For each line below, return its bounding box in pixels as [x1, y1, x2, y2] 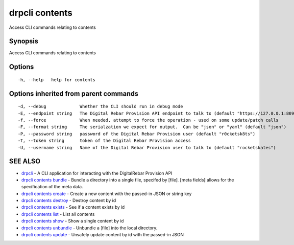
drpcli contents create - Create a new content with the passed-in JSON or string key [21, 191, 192, 197]
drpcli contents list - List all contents [21, 211, 95, 217]
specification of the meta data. [21, 184, 83, 190]
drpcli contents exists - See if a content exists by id [21, 204, 125, 210]
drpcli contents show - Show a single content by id [21, 218, 124, 224]
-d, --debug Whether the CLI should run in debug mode [18, 104, 183, 110]
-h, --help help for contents [18, 77, 96, 83]
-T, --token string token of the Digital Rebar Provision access [18, 138, 191, 144]
